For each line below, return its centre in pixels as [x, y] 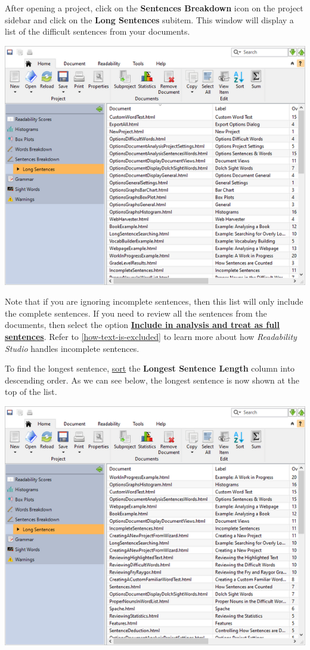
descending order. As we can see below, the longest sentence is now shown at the [152, 380]
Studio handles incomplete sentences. [72, 348]
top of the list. [31, 392]
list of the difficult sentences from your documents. [97, 31]
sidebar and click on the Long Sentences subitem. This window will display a [149, 19]
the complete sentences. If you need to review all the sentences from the [136, 313]
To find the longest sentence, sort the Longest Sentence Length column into [150, 368]
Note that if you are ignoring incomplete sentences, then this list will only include [154, 301]
